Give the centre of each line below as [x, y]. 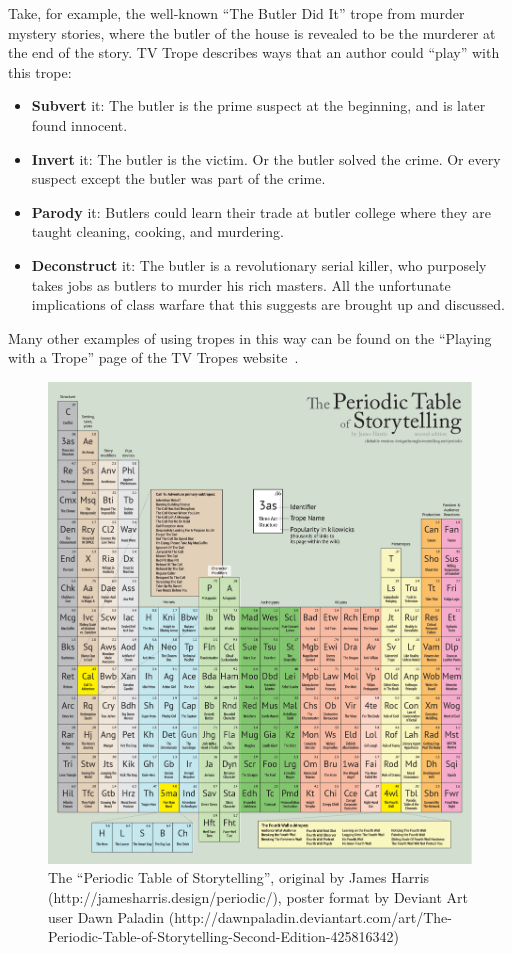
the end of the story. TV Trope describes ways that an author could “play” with [254, 52]
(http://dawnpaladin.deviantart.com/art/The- [310, 916]
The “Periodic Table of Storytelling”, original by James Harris [239, 877]
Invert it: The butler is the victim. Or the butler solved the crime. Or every [266, 158]
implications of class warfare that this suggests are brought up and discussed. [268, 304]
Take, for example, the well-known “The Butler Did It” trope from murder [236, 13]
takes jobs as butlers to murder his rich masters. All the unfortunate [241, 284]
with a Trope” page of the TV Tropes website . [153, 357]
